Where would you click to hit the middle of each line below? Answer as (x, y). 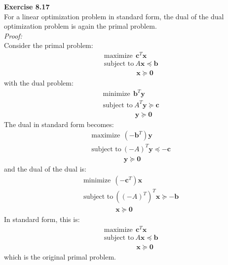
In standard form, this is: (42, 219)
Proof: (13, 35)
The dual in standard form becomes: (59, 124)
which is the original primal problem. (60, 256)
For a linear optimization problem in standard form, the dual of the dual (114, 16)
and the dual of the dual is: (45, 169)
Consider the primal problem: (49, 45)
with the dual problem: (39, 83)
